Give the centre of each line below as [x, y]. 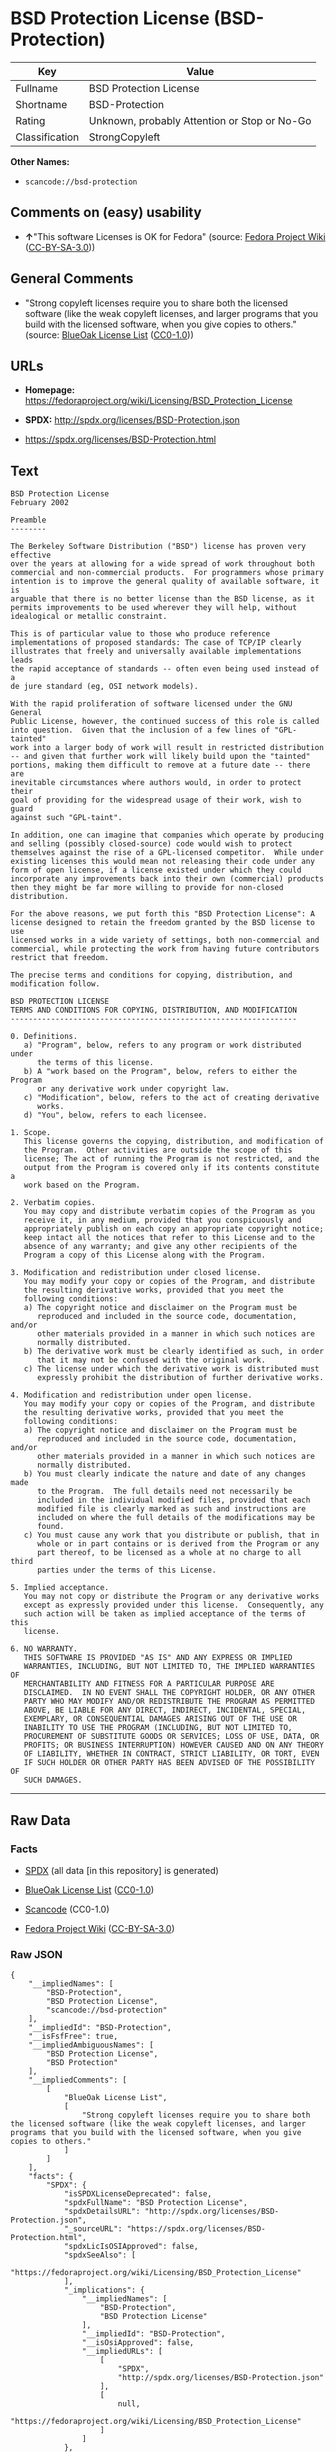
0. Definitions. [44, 1037]
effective [31, 555]
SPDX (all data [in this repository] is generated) [122, 1870]
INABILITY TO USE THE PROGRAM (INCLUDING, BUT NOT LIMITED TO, [158, 1728]
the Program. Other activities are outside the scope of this [158, 1150]
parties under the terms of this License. [126, 1570]
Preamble [28, 520]
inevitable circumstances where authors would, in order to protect [156, 783]
